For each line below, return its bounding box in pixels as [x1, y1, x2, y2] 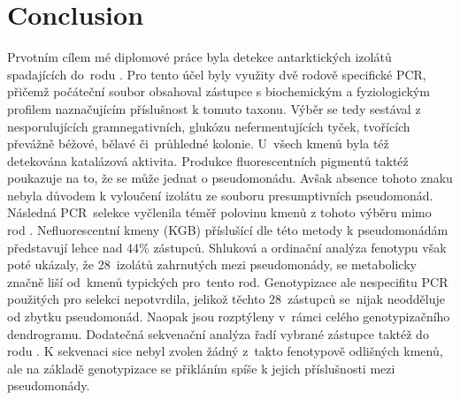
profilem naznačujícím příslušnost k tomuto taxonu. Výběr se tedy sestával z [7, 99, 421, 117]
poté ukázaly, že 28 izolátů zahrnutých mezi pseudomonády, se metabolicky [7, 255, 417, 274]
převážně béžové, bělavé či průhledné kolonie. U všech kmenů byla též [7, 134, 389, 153]
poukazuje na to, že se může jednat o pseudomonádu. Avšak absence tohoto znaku [7, 169, 453, 187]
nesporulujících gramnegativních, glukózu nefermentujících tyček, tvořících [7, 117, 410, 135]
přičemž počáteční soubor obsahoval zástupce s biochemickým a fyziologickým [7, 82, 430, 101]
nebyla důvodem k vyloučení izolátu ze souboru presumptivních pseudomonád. [7, 185, 433, 204]
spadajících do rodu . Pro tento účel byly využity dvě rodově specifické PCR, [7, 64, 426, 83]
